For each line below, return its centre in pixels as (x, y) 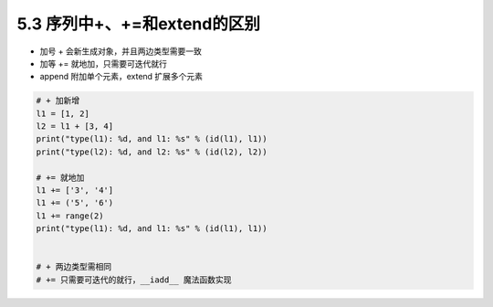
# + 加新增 (58, 101)
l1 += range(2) (70, 216)
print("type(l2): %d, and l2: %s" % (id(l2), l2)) (152, 152)
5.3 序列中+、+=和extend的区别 (138, 24)
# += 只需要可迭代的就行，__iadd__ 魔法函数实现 (134, 280)
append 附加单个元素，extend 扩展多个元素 (121, 77)
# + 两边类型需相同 (74, 267)
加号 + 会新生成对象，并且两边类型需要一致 (121, 51)
